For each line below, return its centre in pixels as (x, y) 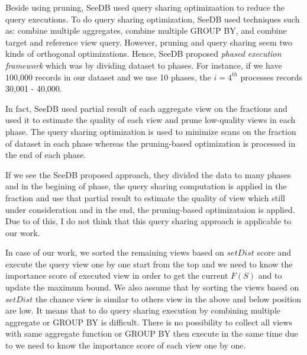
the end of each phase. (46, 155)
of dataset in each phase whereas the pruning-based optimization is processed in (151, 143)
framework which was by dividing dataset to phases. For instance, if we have (144, 65)
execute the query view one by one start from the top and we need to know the (149, 264)
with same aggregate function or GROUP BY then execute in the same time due (152, 333)
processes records (271, 77)
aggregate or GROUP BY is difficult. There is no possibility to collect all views (149, 322)
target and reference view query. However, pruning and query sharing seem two (149, 42)
